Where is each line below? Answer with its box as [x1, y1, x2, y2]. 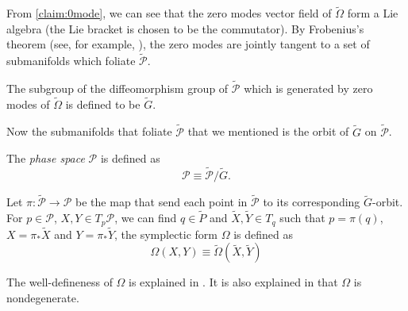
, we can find [114, 209, 177, 226]
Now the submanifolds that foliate [6, 123, 172, 140]
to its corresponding [263, 194, 360, 210]
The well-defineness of [6, 274, 113, 290]
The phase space [6, 150, 85, 167]
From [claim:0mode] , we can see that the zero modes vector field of [6, 5, 332, 21]
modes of [6, 95, 50, 112]
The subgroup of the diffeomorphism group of [6, 80, 229, 97]
